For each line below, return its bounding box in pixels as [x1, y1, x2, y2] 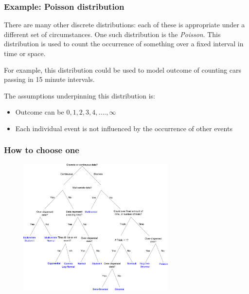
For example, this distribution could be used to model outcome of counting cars [4, 64, 241, 75]
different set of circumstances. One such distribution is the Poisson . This [4, 29, 221, 39]
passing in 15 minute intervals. [4, 74, 95, 84]
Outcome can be [15, 107, 64, 117]
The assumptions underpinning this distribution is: [4, 90, 155, 100]
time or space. [4, 48, 46, 58]
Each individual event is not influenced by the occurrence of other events [15, 123, 232, 133]
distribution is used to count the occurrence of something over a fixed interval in [4, 39, 244, 49]
